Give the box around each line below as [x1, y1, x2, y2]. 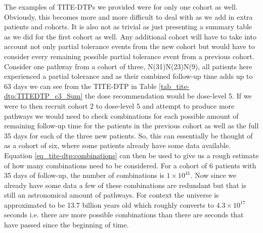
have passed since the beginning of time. [4, 219, 129, 230]
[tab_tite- [159, 80, 190, 91]
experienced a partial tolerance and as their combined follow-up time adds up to [4, 71, 253, 81]
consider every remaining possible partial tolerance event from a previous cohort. [4, 51, 254, 61]
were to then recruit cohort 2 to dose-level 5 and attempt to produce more [4, 100, 235, 111]
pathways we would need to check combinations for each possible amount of [4, 110, 239, 121]
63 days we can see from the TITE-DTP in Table [4, 80, 157, 91]
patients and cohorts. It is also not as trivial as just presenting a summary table [4, 21, 252, 32]
